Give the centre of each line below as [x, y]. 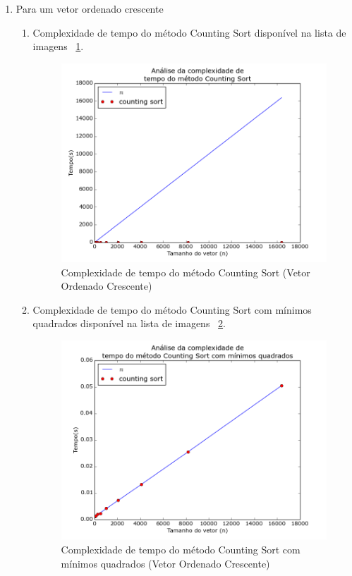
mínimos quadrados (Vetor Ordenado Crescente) [165, 563]
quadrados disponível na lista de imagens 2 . [129, 323]
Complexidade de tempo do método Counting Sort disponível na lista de [189, 32]
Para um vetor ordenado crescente [90, 8]
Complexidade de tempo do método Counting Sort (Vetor [186, 272]
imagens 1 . [58, 46]
